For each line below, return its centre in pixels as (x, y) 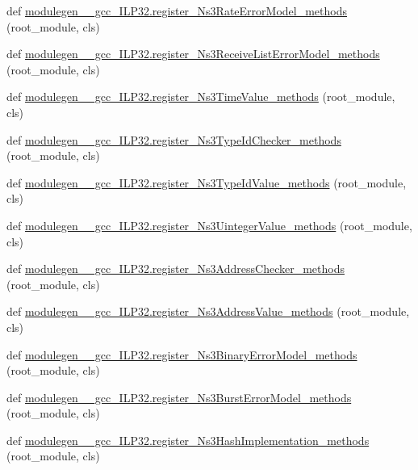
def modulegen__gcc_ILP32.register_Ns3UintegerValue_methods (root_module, (209, 225)
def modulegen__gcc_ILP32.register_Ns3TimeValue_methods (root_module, (201, 97)
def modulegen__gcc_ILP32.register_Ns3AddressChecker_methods (176, 269)
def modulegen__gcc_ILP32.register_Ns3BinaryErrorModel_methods (182, 354)
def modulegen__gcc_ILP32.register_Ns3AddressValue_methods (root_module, (208, 311)
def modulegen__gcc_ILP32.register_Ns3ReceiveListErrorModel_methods (193, 54)
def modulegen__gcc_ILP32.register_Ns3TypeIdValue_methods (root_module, (207, 182)
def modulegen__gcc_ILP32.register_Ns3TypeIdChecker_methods (174, 139)
